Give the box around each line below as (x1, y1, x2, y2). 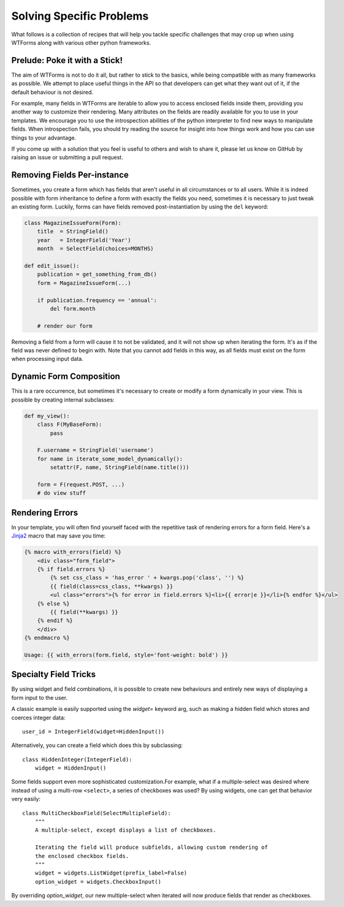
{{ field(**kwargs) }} (50, 609, 119, 615)
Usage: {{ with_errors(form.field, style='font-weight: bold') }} (24, 651, 228, 658)
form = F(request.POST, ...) (37, 481, 125, 488)
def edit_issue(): (24, 262, 80, 269)
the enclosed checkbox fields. (34, 852, 129, 859)
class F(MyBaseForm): (37, 421, 102, 428)
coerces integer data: (11, 714, 66, 721)
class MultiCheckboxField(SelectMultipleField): (22, 810, 171, 816)
